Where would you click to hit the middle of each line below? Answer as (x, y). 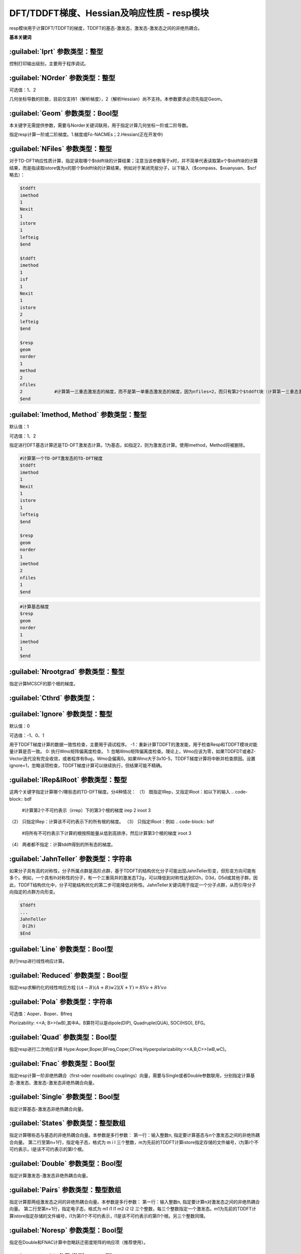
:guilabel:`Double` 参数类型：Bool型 (66, 1163)
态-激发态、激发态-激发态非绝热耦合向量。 (53, 1082)
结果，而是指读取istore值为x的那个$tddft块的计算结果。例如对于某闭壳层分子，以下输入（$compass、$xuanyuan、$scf (133, 168)
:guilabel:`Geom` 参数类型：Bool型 (64, 113)
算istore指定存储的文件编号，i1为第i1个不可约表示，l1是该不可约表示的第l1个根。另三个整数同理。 (109, 1216)
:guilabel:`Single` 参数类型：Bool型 (64, 1097)
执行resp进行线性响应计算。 (38, 961)
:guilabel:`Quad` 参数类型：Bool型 (63, 1038)
